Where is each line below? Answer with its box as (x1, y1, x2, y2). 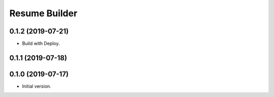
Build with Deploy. (22, 41, 60, 47)
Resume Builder (9, 8, 78, 19)
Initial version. (22, 83, 52, 89)
